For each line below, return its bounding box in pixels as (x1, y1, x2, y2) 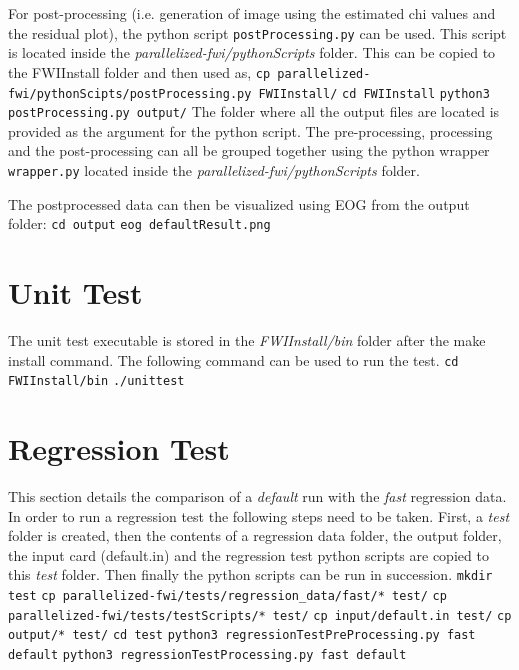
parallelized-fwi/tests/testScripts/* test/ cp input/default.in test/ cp (8, 608, 512, 623)
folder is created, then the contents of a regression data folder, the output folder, (8, 525, 502, 546)
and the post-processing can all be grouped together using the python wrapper (8, 140, 490, 161)
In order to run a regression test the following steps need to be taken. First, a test (8, 505, 510, 526)
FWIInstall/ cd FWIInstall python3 (258, 86, 490, 101)
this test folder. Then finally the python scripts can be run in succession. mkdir (8, 564, 493, 585)
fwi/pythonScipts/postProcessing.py (8, 86, 252, 101)
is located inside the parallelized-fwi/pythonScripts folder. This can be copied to (8, 42, 496, 63)
